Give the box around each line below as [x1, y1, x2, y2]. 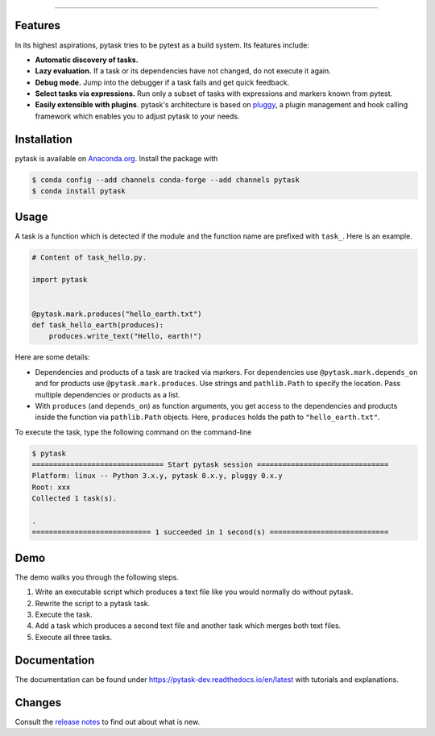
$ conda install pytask [31, 186, 126, 196]
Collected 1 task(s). [31, 494, 118, 503]
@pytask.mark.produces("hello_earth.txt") [31, 309, 202, 318]
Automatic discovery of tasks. [35, 55, 139, 64]
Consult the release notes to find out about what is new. [14, 717, 201, 726]
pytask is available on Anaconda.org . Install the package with [14, 153, 218, 163]
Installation [14, 132, 72, 146]
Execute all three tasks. [35, 632, 113, 642]
